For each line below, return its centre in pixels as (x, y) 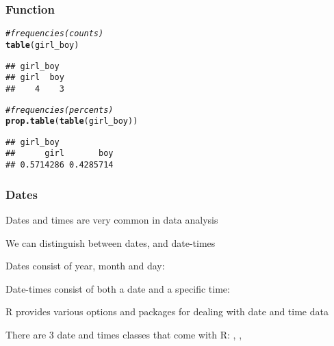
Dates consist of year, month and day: (85, 266)
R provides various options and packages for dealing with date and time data (167, 311)
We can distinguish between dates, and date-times (111, 242)
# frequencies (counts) (55, 34)
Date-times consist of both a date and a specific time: (118, 288)
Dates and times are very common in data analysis (112, 219)
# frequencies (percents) (60, 110)
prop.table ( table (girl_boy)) (72, 121)
